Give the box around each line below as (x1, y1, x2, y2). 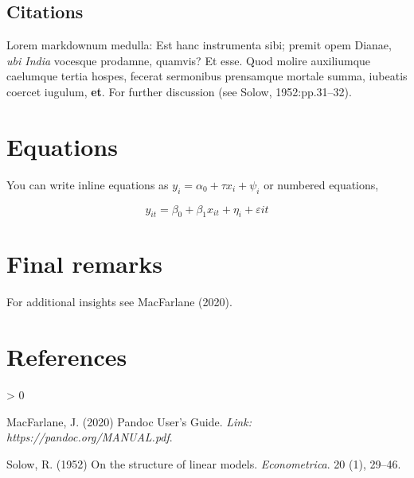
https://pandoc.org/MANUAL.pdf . (6, 429, 173, 445)
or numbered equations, (264, 176, 379, 192)
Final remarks (6, 247, 162, 280)
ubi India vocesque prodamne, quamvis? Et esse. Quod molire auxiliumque (6, 52, 371, 68)
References (6, 340, 127, 373)
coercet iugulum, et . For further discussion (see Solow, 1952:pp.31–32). (6, 83, 352, 99)
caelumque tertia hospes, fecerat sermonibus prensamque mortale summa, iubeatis (6, 68, 408, 84)
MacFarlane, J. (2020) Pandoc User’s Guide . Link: (6, 413, 252, 429)
